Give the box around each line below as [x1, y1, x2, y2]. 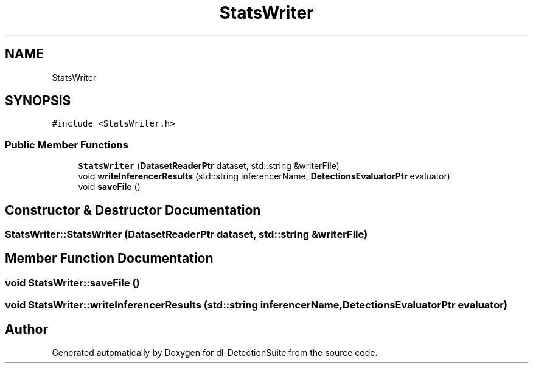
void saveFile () [78, 181, 141, 192]
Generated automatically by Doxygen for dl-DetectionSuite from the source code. [52, 347, 378, 358]
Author [5, 321, 48, 337]
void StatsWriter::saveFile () [5, 276, 140, 289]
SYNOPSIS [5, 93, 71, 109]
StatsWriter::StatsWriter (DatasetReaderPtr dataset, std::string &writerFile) [5, 228, 368, 241]
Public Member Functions [5, 138, 128, 151]
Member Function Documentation [5, 251, 214, 266]
